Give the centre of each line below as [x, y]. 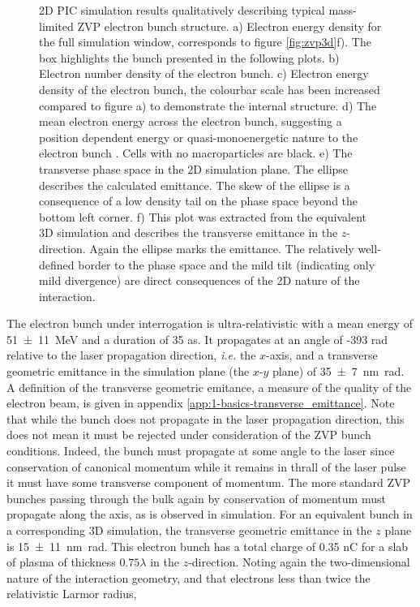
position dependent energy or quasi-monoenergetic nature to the [199, 137]
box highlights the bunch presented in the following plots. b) [189, 57]
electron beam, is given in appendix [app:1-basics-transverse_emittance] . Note [201, 403]
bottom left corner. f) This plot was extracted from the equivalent [203, 216]
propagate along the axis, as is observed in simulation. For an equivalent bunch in [210, 514]
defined [57, 264]
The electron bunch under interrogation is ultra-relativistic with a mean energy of [210, 323]
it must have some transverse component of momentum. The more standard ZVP [209, 482]
